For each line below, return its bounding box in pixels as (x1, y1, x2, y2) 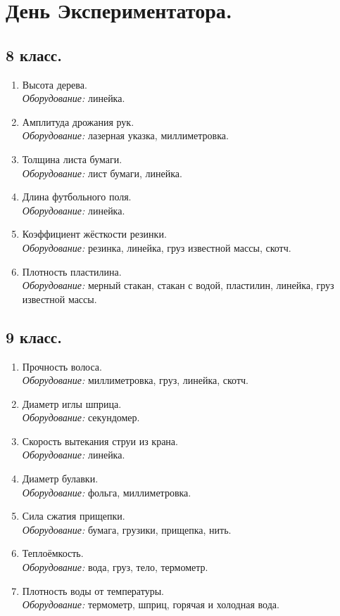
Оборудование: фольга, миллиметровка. (22, 485, 191, 499)
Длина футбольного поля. (22, 189, 132, 204)
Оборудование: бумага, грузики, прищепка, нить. (22, 522, 232, 537)
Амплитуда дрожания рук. (22, 114, 134, 129)
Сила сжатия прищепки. (22, 508, 125, 523)
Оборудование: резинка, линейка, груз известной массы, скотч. (22, 240, 291, 255)
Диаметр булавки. (22, 471, 99, 486)
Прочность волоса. (22, 359, 102, 373)
